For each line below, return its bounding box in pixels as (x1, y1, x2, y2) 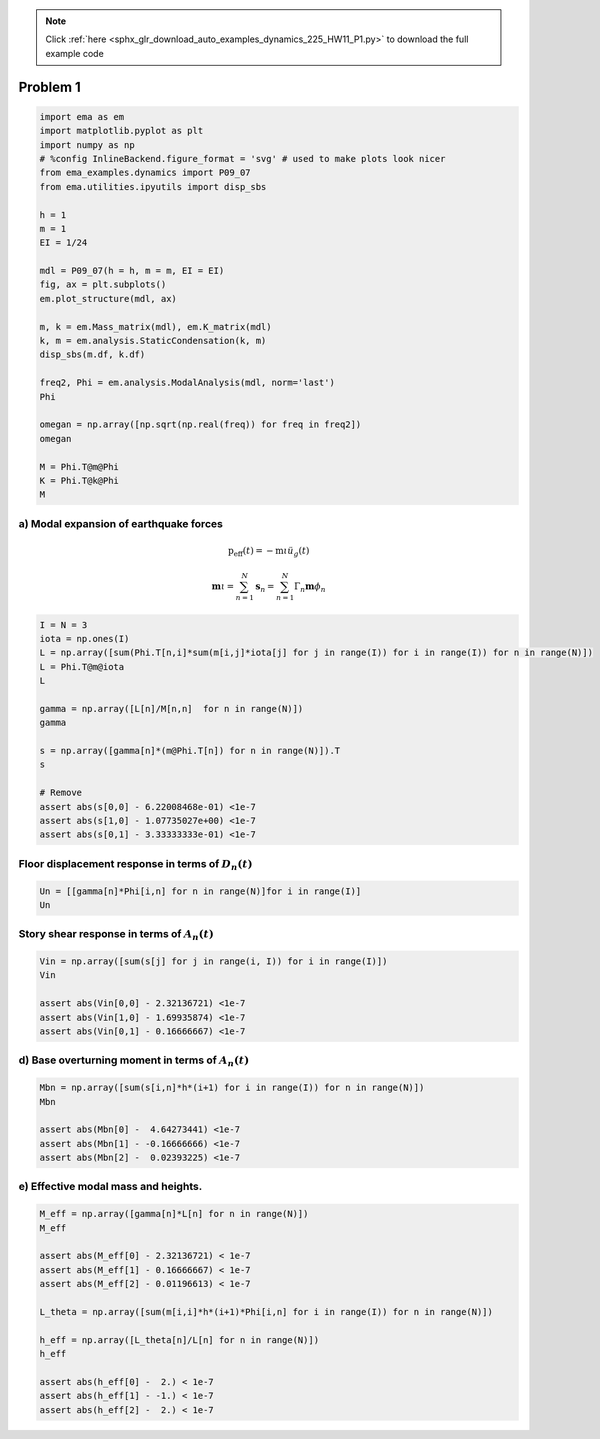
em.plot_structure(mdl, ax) (39, 293, 177, 304)
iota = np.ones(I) (39, 633, 130, 644)
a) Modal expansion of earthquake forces (18, 516, 224, 530)
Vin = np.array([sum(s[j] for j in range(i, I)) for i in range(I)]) (39, 956, 388, 967)
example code (45, 47, 104, 59)
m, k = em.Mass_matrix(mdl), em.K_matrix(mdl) (39, 321, 272, 332)
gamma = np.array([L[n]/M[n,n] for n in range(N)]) (39, 703, 304, 714)
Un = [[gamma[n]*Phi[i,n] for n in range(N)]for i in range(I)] (39, 885, 362, 897)
